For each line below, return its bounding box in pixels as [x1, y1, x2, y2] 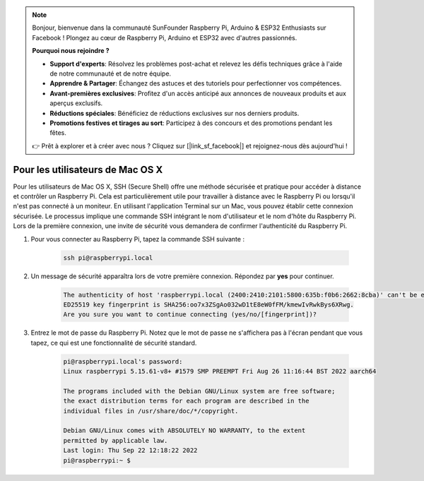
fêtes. [49, 129, 66, 137]
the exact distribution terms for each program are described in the [63, 397, 310, 405]
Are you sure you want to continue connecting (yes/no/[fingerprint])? [63, 311, 317, 319]
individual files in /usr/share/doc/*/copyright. [63, 407, 239, 415]
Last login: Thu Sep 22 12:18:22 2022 [63, 446, 198, 455]
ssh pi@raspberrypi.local [63, 254, 153, 261]
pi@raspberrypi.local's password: [63, 357, 183, 365]
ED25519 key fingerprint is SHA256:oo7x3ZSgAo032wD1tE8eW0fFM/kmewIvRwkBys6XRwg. [63, 300, 355, 309]
